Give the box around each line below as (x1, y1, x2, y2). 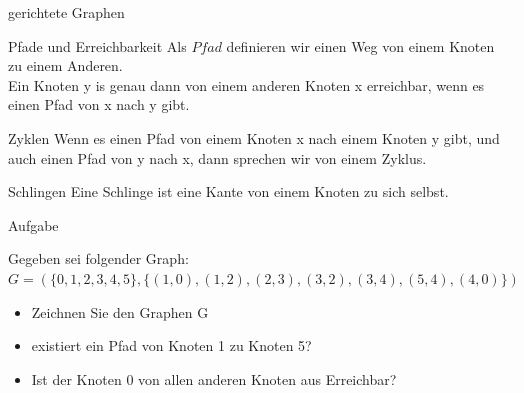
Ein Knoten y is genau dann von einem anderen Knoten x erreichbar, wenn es (8, 74, 485, 95)
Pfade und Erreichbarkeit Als (8, 35, 187, 56)
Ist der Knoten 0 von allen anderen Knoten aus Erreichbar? (31, 368, 397, 389)
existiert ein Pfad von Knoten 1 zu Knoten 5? (31, 335, 312, 356)
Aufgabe (8, 214, 59, 235)
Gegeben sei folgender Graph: (8, 248, 189, 269)
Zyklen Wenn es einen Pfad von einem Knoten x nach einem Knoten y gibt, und (8, 127, 500, 148)
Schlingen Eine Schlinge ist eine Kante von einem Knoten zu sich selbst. (8, 181, 449, 202)
